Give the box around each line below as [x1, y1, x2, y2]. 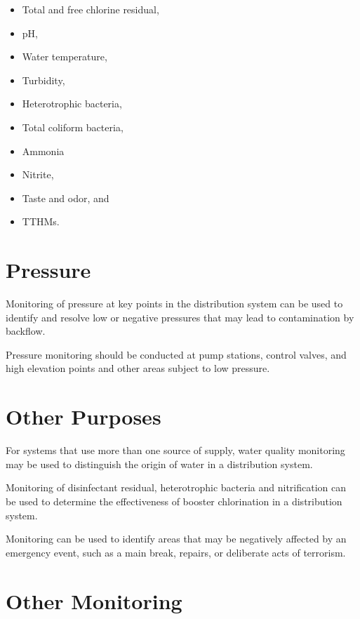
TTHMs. [22, 214, 60, 229]
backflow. [6, 324, 46, 338]
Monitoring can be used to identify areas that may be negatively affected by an [6, 531, 347, 546]
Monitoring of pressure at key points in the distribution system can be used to [6, 296, 343, 311]
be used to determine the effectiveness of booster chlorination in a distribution [6, 493, 342, 508]
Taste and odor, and [22, 190, 109, 205]
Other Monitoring [6, 586, 182, 615]
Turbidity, [22, 72, 65, 87]
